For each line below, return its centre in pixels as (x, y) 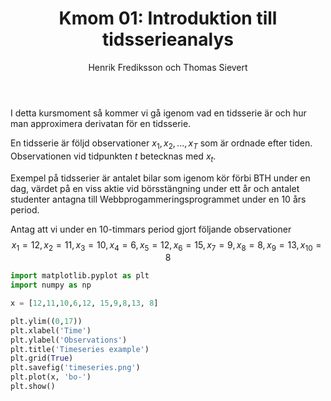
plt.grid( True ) (42, 358)
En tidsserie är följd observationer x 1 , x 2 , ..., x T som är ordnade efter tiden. (161, 144)
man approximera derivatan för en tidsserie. (101, 123)
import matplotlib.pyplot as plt (80, 276)
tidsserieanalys (168, 39)
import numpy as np (51, 285)
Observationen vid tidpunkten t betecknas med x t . (113, 157)
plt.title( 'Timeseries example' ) (80, 349)
